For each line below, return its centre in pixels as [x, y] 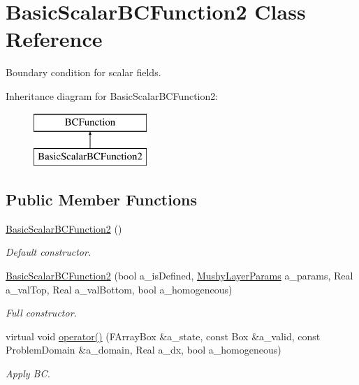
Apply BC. [28, 373]
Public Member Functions [101, 199]
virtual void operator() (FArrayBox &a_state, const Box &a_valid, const [163, 336]
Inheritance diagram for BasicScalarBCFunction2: [112, 95]
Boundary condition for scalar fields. [83, 72]
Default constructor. [49, 252]
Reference [54, 39]
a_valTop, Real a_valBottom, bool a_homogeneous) [119, 289]
